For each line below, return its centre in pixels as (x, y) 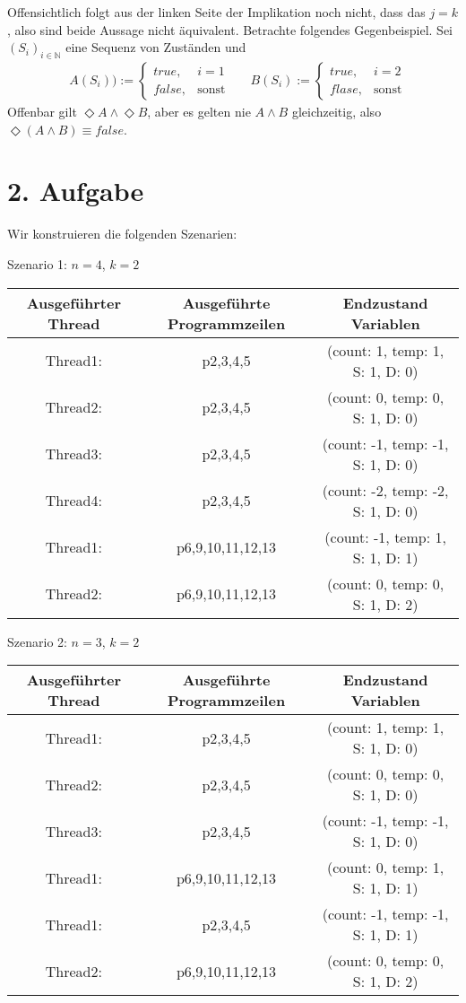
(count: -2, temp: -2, (385, 490)
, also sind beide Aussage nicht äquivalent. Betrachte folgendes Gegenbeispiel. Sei (230, 29)
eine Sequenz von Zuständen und (156, 47)
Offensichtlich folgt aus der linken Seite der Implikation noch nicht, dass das (216, 12)
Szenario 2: (37, 641)
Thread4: (73, 501)
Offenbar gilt (42, 112)
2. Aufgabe (76, 191)
